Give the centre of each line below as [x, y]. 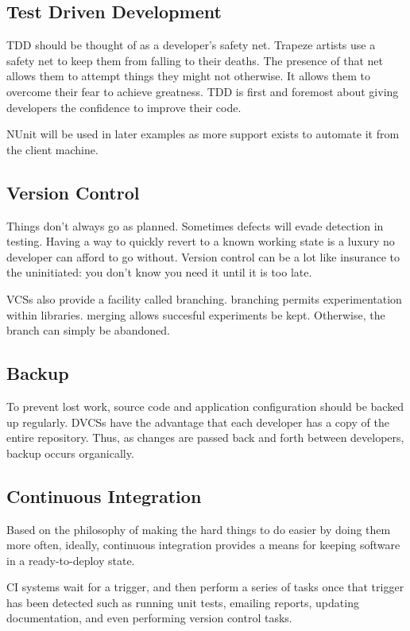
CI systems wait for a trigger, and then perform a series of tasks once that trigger [205, 587]
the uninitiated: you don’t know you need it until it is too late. [159, 272]
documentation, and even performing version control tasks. [149, 618]
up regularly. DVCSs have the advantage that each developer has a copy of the [198, 422]
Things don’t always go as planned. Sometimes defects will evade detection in [195, 225]
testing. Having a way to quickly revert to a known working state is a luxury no [201, 241]
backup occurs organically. [70, 453]
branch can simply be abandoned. [88, 330]
